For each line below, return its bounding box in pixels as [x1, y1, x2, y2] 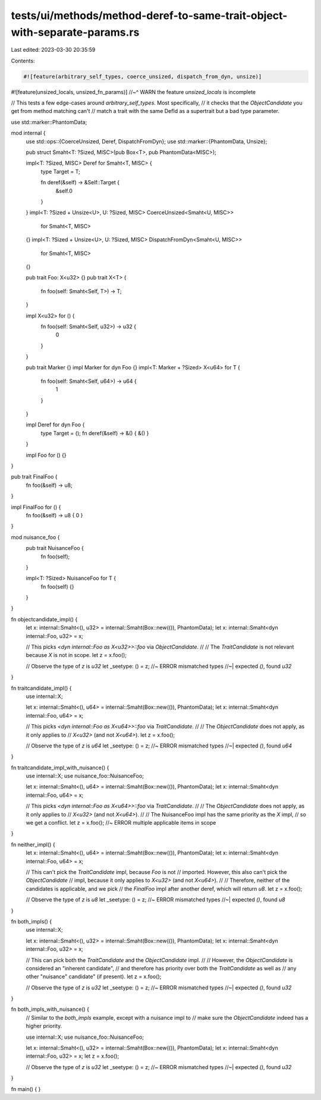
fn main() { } [11, 1085, 41, 1092]
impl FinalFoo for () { [11, 503, 61, 511]
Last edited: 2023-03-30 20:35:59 [11, 46, 96, 54]
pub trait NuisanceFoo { [26, 545, 84, 552]
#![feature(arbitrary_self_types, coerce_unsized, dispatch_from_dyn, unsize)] [23, 73, 262, 80]
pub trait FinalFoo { [11, 473, 58, 480]
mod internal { [11, 130, 46, 137]
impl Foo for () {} [26, 451, 67, 458]
